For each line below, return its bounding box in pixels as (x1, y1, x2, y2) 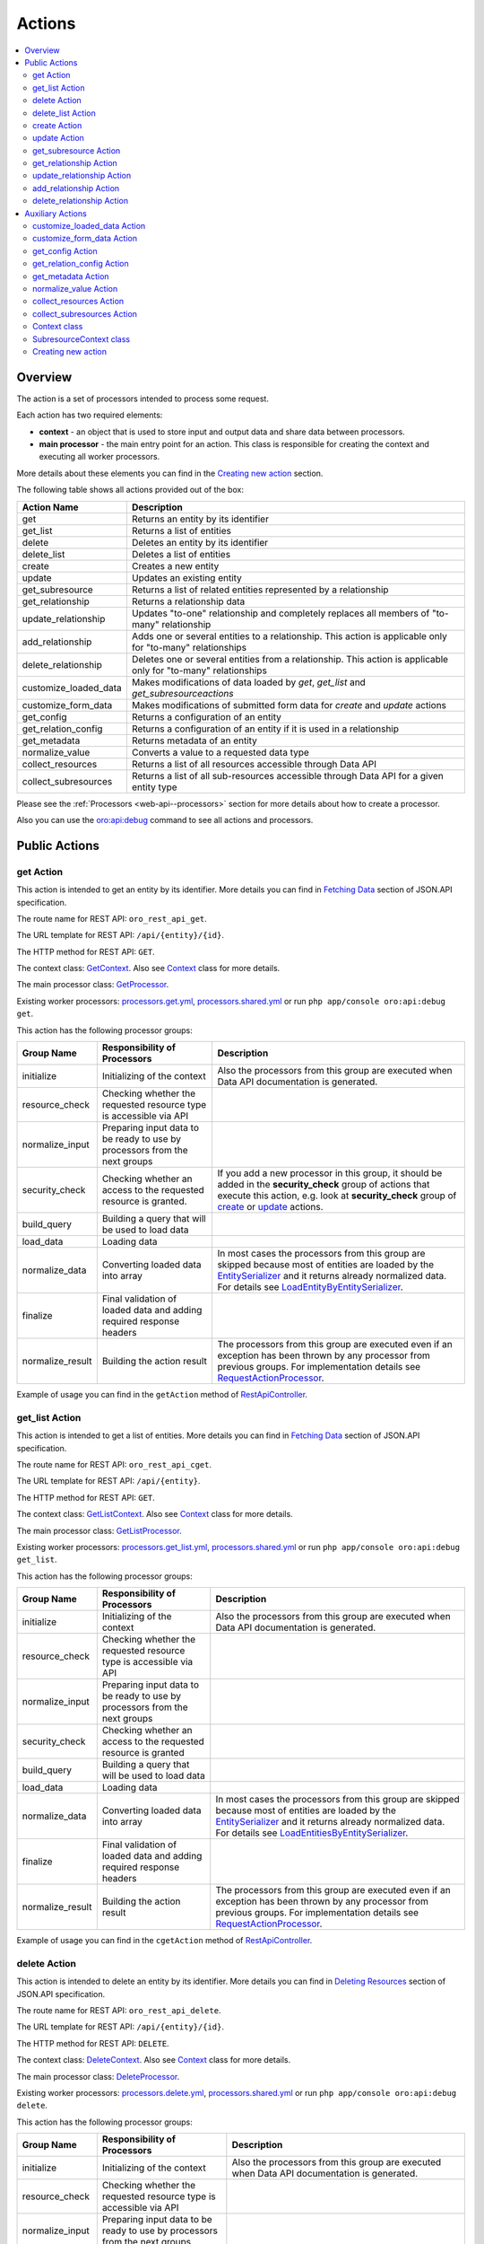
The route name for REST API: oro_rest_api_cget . (16, 1459, 212, 1469)
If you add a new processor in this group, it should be (217, 1167, 443, 1179)
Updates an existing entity (131, 571, 242, 583)
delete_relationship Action (32, 196, 129, 206)
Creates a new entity (131, 559, 220, 572)
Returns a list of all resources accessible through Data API (131, 758, 376, 770)
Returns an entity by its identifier (131, 513, 269, 525)
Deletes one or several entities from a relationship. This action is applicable (131, 653, 448, 665)
